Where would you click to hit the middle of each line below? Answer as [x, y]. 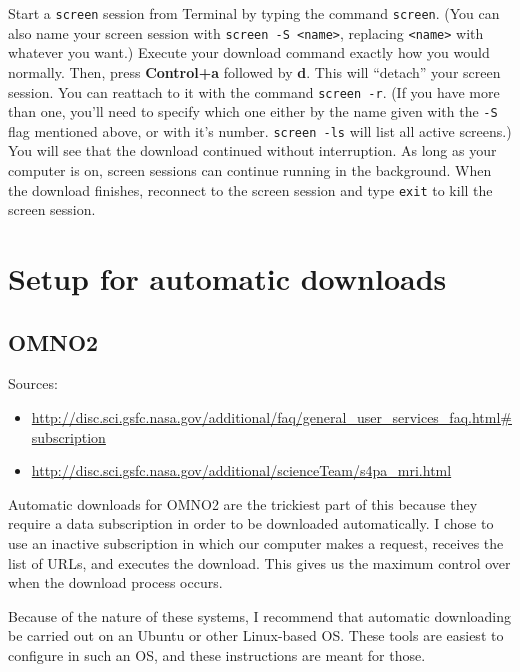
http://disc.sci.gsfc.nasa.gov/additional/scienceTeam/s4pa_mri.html [241, 470]
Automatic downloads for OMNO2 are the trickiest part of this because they [243, 503]
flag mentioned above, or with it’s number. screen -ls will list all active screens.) [260, 130]
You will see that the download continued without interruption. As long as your [252, 150]
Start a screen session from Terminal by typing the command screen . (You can [254, 13]
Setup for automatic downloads [227, 278]
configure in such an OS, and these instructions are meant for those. [217, 655]
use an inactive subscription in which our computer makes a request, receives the [256, 543]
